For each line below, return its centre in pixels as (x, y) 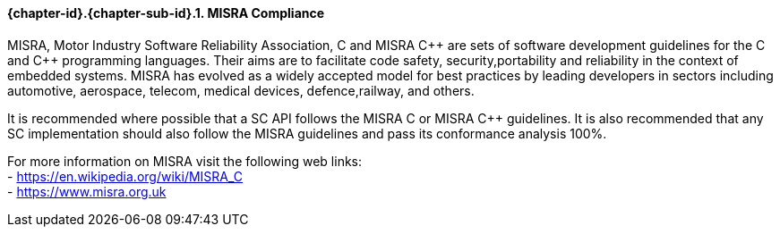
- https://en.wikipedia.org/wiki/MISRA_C (125, 176)
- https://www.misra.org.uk (87, 191)
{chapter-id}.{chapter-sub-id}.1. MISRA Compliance (166, 13)
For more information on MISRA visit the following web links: (185, 161)
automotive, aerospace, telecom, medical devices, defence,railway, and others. (241, 90)
